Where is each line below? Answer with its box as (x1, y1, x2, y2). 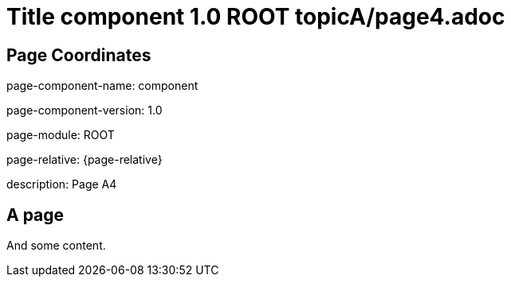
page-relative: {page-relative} (6, 153, 163, 167)
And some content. (6, 238, 106, 253)
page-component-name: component (6, 79, 199, 93)
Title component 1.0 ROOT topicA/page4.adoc (6, 3, 505, 30)
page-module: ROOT (6, 128, 115, 142)
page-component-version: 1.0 (6, 103, 163, 118)
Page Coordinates (6, 45, 151, 65)
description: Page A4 (6, 177, 117, 192)
